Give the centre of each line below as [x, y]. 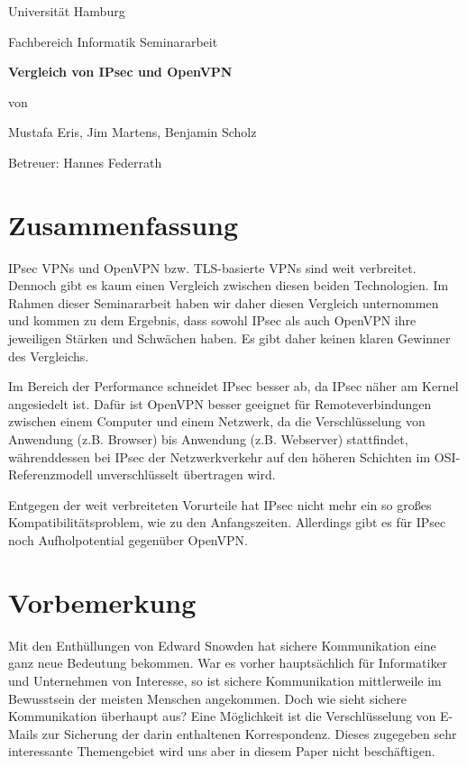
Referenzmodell [50, 474]
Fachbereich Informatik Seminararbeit [113, 41]
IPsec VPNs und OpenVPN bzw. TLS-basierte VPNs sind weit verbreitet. [212, 267]
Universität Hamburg [67, 11]
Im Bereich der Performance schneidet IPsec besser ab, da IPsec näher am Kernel [233, 386]
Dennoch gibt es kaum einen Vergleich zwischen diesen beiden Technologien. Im [229, 285]
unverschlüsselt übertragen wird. [186, 474]
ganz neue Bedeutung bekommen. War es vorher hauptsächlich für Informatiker [228, 663]
